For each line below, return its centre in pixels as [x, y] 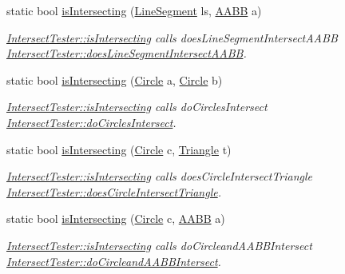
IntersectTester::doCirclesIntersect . [91, 122]
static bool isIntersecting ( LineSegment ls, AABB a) [134, 10]
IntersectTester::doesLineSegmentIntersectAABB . [127, 53]
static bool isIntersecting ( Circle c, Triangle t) [119, 149]
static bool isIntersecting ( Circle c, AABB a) [116, 218]
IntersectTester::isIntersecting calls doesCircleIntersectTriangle [160, 176]
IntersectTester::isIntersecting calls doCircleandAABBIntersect [159, 245]
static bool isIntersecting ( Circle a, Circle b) [115, 79]
